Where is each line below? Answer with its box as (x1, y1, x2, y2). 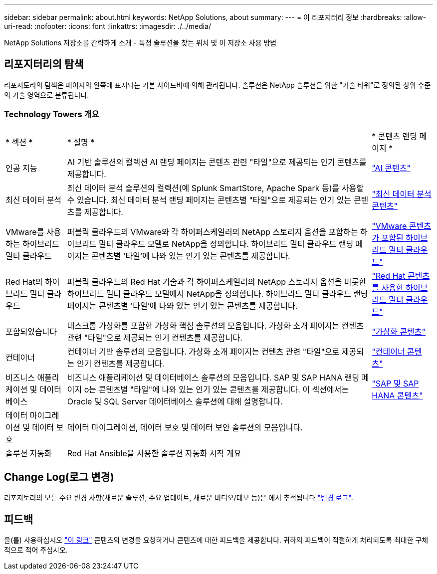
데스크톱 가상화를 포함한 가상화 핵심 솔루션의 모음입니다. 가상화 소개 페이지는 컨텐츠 (67, 320, 364, 331)
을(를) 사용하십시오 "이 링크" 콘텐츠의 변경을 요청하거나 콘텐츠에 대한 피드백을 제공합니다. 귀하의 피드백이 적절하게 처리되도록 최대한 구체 (4, 536, 429, 545)
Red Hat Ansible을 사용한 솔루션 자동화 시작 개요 (67, 448, 241, 458)
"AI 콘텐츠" (372, 163, 411, 173)
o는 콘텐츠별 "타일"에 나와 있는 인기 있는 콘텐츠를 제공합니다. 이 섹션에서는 (84, 384, 349, 394)
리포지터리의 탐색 (4, 58, 84, 71)
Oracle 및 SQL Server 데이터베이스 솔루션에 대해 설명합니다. (67, 396, 283, 406)
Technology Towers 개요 (4, 109, 99, 120)
